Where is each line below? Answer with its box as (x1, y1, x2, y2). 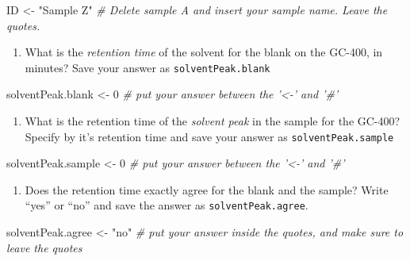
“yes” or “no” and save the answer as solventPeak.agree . (25, 197, 308, 213)
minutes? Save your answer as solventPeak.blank (25, 59, 270, 75)
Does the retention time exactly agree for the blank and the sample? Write (25, 181, 389, 198)
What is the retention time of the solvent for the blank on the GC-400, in (25, 44, 383, 60)
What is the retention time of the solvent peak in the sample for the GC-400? (25, 113, 400, 129)
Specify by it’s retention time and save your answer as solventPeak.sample (25, 128, 394, 144)
